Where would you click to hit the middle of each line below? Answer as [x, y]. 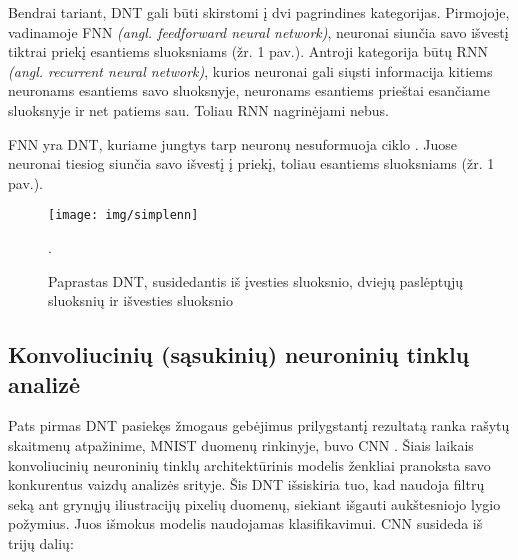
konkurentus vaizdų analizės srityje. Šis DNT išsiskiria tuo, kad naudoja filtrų [246, 484]
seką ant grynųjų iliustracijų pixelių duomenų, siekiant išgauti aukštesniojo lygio [254, 503]
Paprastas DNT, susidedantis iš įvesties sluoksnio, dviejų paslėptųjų [256, 280]
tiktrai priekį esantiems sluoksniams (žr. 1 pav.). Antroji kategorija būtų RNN [248, 51]
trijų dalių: [41, 542]
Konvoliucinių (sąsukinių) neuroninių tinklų [239, 354]
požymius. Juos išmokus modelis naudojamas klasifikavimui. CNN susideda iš [245, 523]
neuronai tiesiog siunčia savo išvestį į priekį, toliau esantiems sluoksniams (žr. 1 [251, 163]
